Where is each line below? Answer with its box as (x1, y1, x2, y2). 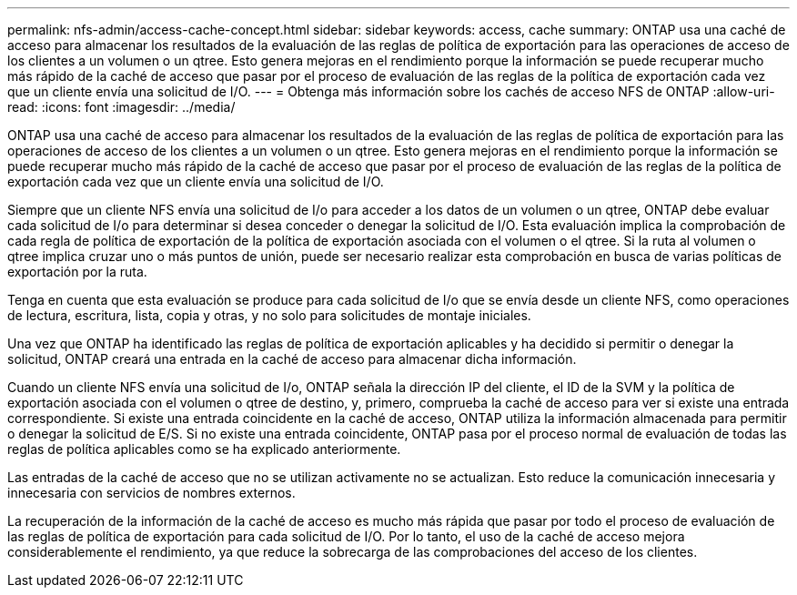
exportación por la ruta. (7, 264, 147, 279)
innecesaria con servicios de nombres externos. (7, 485, 296, 500)
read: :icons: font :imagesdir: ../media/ (7, 99, 236, 115)
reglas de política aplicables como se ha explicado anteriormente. (7, 441, 401, 457)
